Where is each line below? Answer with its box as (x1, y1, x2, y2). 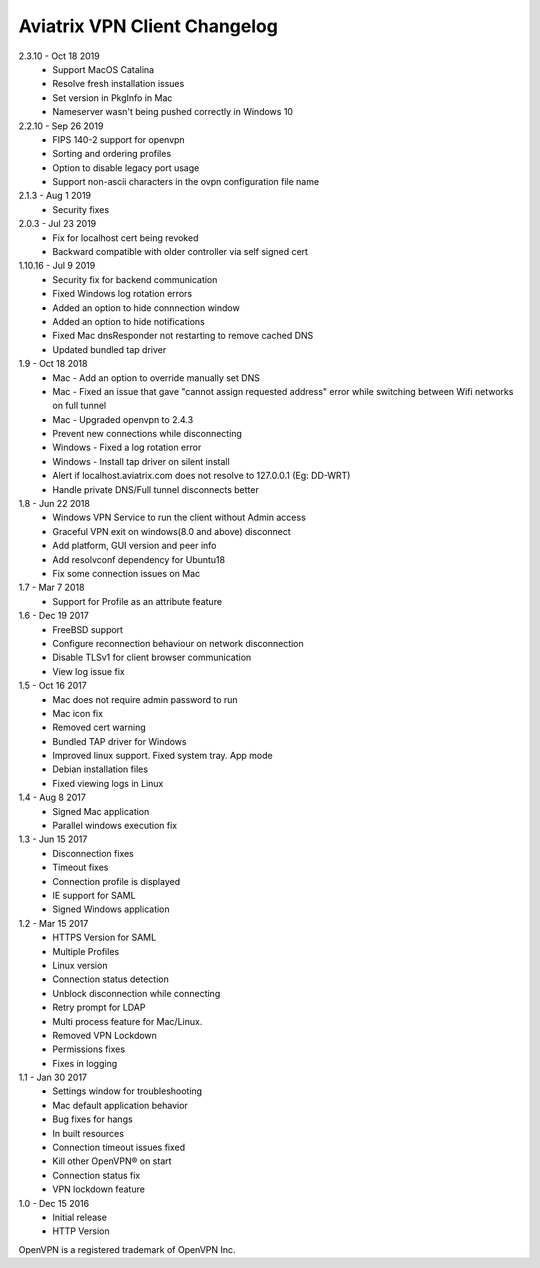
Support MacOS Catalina (52, 63, 155, 75)
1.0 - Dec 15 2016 (18, 1197, 90, 1209)
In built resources (52, 1127, 125, 1139)
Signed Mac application (52, 805, 150, 817)
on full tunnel (52, 400, 107, 412)
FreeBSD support (52, 623, 124, 635)
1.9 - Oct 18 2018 (18, 358, 88, 370)
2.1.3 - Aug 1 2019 (18, 190, 92, 202)
